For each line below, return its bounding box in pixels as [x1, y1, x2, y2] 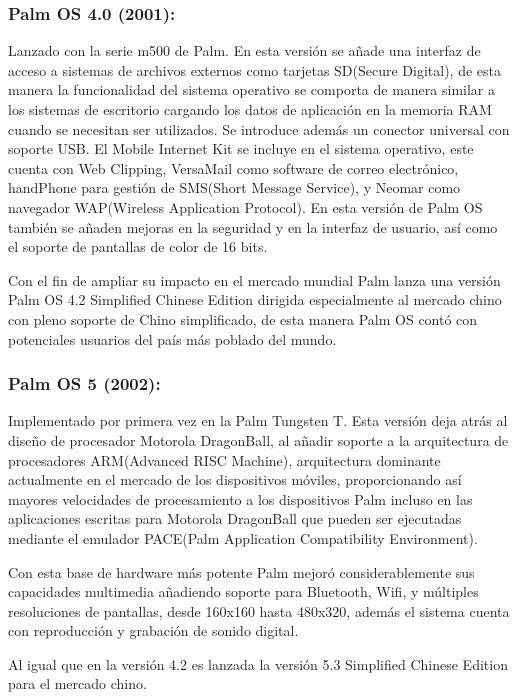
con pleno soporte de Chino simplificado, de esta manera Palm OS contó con [8, 308, 478, 329]
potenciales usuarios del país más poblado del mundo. [8, 328, 337, 349]
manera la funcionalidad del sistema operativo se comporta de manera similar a [8, 79, 495, 100]
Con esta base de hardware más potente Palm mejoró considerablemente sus [8, 561, 475, 582]
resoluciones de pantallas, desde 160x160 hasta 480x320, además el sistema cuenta [8, 600, 510, 621]
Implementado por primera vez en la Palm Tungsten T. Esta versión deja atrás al [8, 410, 508, 431]
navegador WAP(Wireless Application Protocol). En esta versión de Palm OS [8, 196, 483, 217]
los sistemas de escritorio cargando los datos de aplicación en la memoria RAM [8, 99, 492, 119]
